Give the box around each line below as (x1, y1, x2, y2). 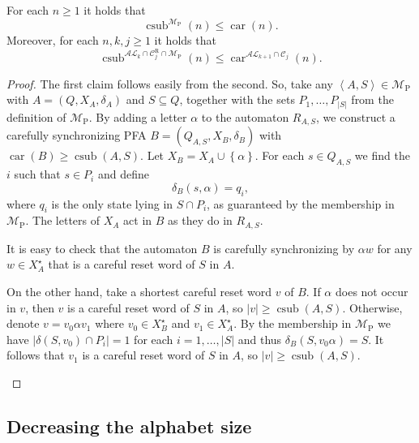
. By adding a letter (88, 108, 187, 125)
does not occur (335, 282, 408, 299)
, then (25, 299, 54, 316)
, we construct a (316, 108, 395, 125)
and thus (237, 330, 282, 347)
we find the (354, 147, 410, 164)
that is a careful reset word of (48, 256, 195, 273)
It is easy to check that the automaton (6, 239, 198, 256)
